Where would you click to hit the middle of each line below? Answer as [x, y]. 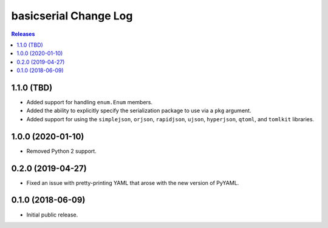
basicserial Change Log [72, 16]
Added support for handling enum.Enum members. [90, 102]
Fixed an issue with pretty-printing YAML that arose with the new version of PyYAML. [133, 183]
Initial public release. [52, 215]
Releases [23, 34]
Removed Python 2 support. [61, 151]
